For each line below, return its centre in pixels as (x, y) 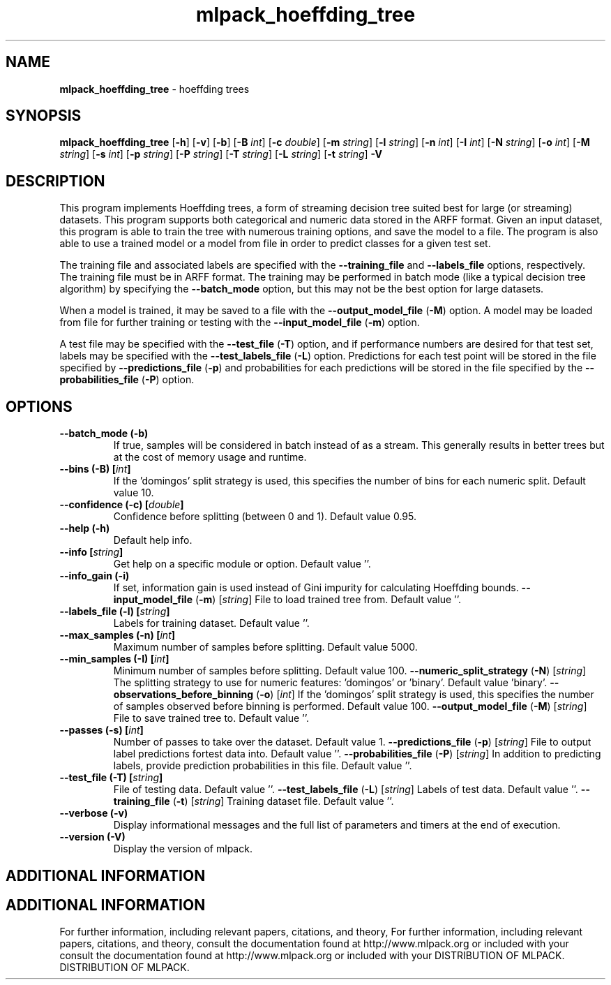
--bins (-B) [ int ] (95, 469)
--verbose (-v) (94, 813)
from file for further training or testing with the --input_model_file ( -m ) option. (240, 323)
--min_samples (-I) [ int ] (114, 659)
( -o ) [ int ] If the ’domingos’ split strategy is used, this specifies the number (425, 695)
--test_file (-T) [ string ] (111, 778)
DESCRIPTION (55, 181)
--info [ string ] (91, 552)
